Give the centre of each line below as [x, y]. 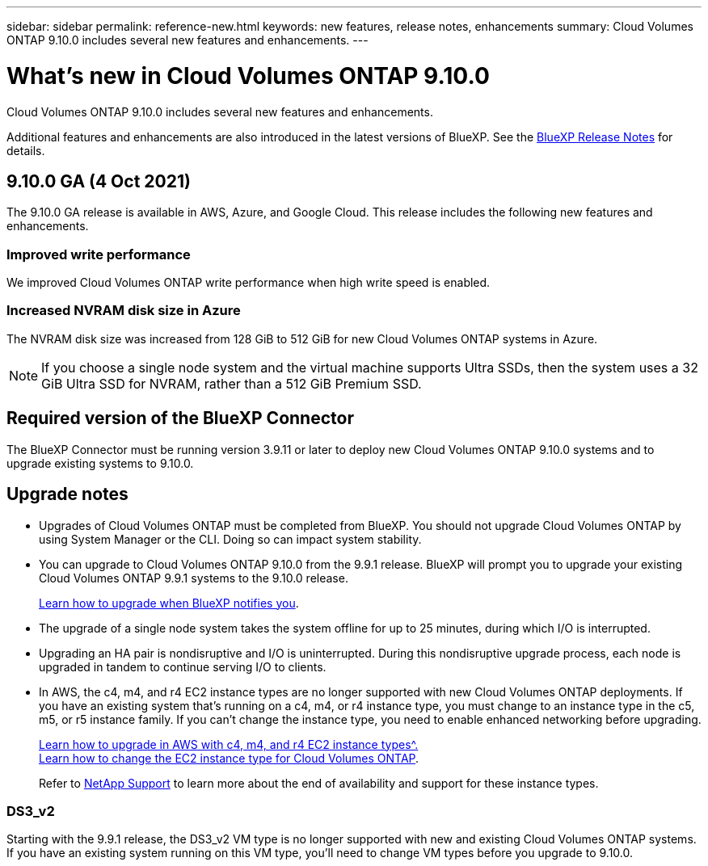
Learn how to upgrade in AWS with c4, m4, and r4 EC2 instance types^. [229, 744]
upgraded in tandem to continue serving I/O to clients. [183, 666]
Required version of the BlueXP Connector [180, 418]
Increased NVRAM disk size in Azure [124, 311]
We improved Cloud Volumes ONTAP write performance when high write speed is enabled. [249, 283]
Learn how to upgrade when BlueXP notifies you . [169, 603]
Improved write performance [99, 254]
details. [26, 150]
